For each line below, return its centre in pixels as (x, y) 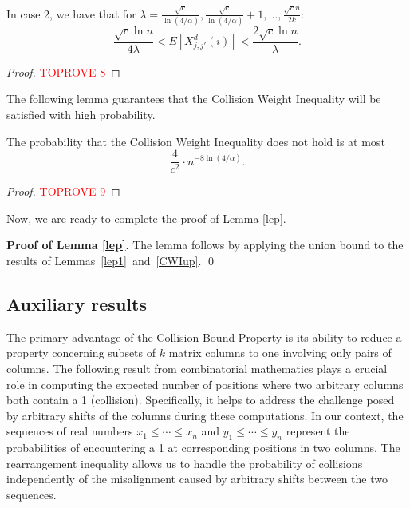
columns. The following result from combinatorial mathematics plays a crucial (197, 369)
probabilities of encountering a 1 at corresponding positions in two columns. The (203, 448)
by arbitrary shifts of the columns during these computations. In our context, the (205, 415)
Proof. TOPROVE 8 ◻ (63, 71)
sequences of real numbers (70, 431)
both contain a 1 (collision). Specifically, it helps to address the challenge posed (201, 400)
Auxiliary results (77, 304)
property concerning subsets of (81, 353)
